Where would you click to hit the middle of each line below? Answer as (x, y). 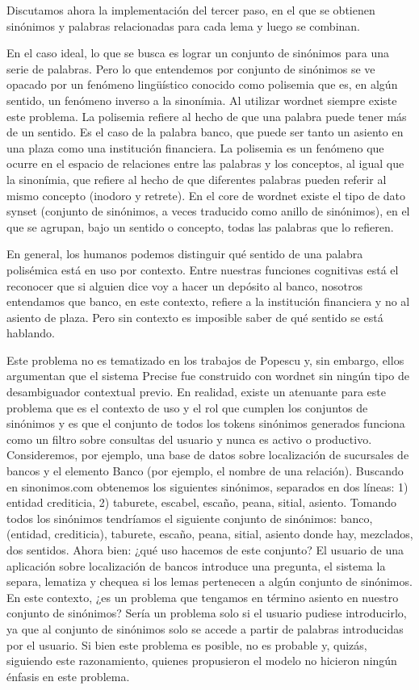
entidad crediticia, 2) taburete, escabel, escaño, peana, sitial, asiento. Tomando (201, 502)
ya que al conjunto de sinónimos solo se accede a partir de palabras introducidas (205, 628)
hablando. (31, 333)
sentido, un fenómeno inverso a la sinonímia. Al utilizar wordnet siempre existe (202, 100)
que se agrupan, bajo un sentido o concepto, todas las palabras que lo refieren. (200, 226)
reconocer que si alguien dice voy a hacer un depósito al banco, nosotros (185, 285)
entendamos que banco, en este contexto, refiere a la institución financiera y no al (208, 301)
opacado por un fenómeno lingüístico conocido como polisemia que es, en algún (202, 84)
